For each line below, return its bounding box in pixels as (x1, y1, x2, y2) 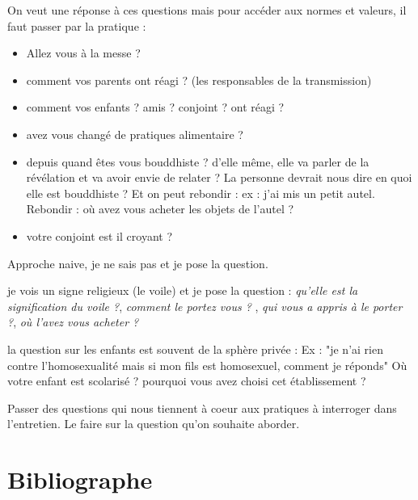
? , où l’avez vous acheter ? (7, 313, 139, 330)
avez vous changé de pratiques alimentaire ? (26, 125, 243, 142)
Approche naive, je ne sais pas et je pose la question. (7, 254, 268, 271)
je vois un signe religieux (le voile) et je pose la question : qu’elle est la (7, 282, 358, 299)
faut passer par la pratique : (7, 17, 146, 34)
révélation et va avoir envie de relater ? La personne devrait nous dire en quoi (26, 169, 412, 186)
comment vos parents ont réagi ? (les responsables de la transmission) (26, 71, 372, 88)
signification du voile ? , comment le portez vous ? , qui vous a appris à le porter (7, 297, 403, 314)
